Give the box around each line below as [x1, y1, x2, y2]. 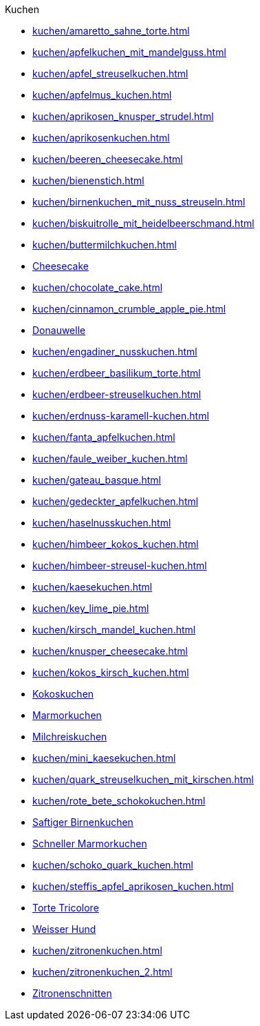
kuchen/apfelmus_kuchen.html [32, 89, 172, 101]
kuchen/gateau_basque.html [32, 474, 161, 486]
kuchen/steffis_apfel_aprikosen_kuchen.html [32, 880, 234, 892]
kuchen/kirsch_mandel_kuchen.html [32, 624, 196, 635]
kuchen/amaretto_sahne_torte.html [32, 25, 190, 37]
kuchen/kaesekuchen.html [32, 581, 153, 593]
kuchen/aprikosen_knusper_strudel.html [32, 110, 214, 122]
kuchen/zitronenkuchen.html [32, 945, 162, 956]
